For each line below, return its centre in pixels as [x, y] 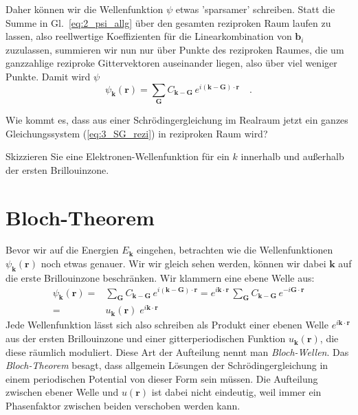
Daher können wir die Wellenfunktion [85, 9]
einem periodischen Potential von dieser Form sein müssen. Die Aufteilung [162, 378]
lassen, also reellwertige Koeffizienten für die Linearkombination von [149, 36]
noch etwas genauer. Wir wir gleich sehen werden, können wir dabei [183, 263]
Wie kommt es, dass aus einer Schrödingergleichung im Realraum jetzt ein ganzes [177, 119]
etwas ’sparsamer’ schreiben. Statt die [255, 9]
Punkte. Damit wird [48, 76]
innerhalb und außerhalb [292, 156]
